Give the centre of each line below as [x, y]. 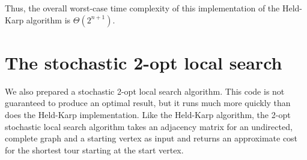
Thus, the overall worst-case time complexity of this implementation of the [142, 8]
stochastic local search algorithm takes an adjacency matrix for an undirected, [149, 126]
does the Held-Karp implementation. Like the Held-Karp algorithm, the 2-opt [148, 114]
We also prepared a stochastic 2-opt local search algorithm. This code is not [145, 91]
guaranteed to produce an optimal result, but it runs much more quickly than [148, 103]
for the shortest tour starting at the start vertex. [94, 150]
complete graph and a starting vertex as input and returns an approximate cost [151, 138]
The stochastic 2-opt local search [144, 62]
